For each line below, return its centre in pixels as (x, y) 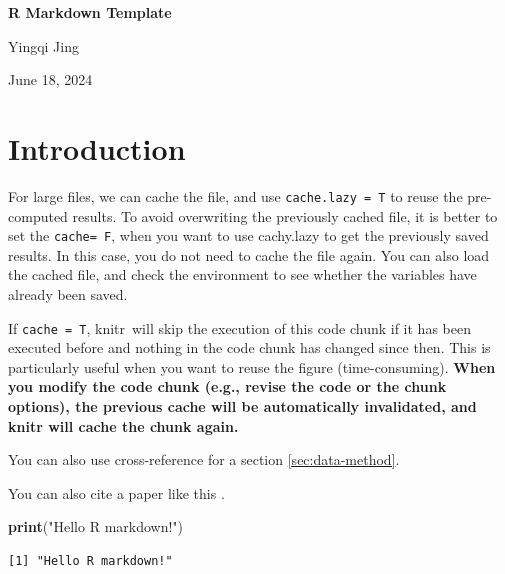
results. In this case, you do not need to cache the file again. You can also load (249, 254)
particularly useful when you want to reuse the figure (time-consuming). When (252, 366)
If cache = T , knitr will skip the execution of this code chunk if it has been (239, 327)
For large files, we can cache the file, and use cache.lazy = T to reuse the (235, 195)
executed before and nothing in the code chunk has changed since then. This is (249, 347)
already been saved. (68, 294)
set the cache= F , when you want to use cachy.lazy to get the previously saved (248, 235)
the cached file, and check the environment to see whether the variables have (242, 274)
